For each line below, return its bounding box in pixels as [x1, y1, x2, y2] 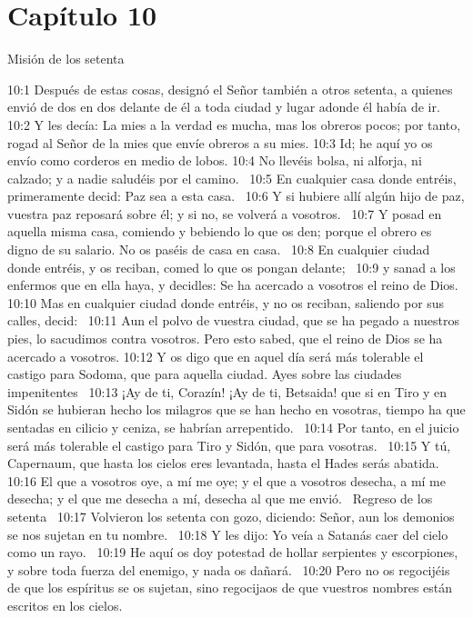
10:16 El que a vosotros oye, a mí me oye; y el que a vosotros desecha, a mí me [7, 471, 446, 490]
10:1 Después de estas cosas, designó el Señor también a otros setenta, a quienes [7, 79, 453, 98]
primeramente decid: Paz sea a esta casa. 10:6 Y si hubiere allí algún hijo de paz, [7, 186, 465, 205]
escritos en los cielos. [7, 595, 123, 614]
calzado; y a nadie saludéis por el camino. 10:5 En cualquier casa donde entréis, [7, 168, 457, 187]
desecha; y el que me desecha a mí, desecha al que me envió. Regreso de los [7, 489, 433, 508]
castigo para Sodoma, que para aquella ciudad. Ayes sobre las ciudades [7, 364, 402, 384]
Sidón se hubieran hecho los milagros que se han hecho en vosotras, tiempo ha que [7, 400, 466, 419]
